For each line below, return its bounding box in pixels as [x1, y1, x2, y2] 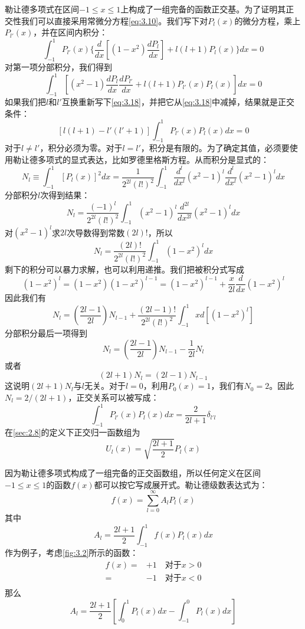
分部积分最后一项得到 [5, 327, 87, 339]
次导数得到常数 [67, 226, 125, 238]
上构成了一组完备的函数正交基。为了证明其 [120, 3, 286, 15]
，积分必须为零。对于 [40, 142, 123, 154]
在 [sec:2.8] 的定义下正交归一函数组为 [5, 425, 140, 438]
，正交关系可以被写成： [68, 391, 159, 403]
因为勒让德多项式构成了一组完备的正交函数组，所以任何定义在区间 [5, 467, 261, 479]
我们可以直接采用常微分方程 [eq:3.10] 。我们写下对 [21, 14, 208, 27]
